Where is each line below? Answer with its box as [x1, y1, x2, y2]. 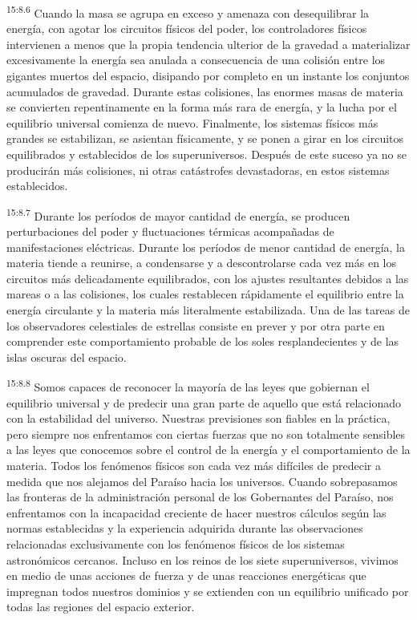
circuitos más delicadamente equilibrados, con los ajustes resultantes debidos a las [6, 269, 409, 286]
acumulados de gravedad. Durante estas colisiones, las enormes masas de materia [6, 83, 403, 99]
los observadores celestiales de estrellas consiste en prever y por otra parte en [6, 317, 385, 334]
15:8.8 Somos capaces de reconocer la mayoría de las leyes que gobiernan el [6, 376, 370, 395]
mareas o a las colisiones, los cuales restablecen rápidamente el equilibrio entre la [6, 286, 404, 302]
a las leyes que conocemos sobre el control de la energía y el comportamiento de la [6, 441, 411, 458]
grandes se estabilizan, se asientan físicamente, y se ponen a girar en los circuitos [6, 130, 404, 147]
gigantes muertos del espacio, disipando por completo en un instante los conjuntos [6, 67, 410, 84]
